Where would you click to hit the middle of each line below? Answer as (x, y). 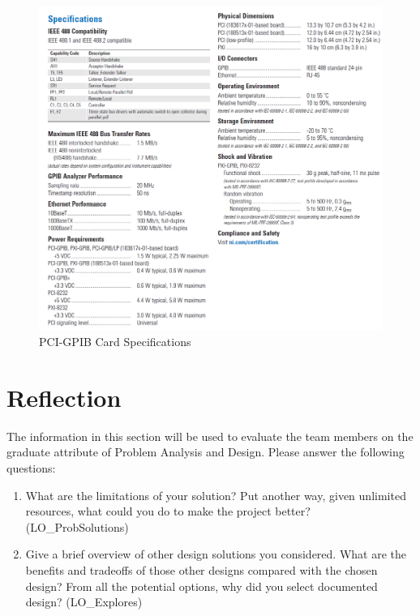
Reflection (64, 397)
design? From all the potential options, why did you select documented (201, 586)
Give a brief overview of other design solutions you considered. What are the (216, 554)
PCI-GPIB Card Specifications (115, 342)
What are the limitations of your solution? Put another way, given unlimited (216, 495)
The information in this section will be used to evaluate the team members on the (210, 436)
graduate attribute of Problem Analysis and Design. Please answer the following (206, 452)
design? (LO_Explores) (84, 602)
